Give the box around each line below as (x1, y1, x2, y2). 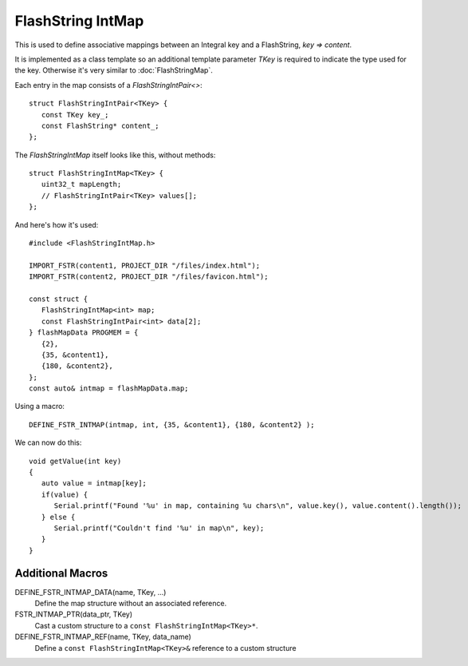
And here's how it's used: (14, 220, 99, 229)
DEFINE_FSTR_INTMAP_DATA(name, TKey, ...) (14, 587, 167, 597)
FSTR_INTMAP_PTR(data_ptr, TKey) (14, 609, 133, 619)
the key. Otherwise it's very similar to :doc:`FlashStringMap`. (14, 65, 213, 75)
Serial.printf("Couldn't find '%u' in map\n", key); (53, 524, 265, 533)
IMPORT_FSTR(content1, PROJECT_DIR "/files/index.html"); (29, 260, 261, 270)
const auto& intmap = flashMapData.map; (29, 384, 189, 393)
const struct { (29, 294, 88, 303)
